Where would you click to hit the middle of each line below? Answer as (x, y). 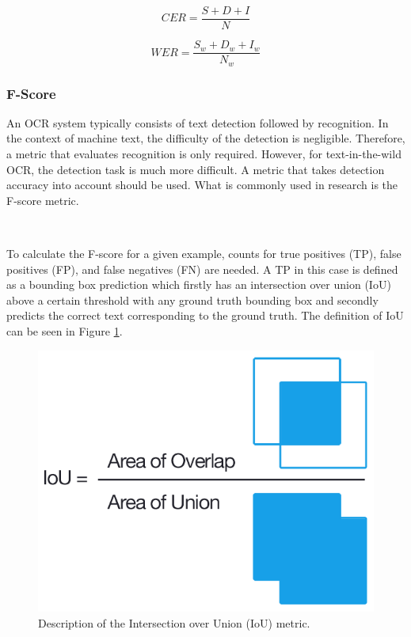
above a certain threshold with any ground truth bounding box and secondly (192, 300)
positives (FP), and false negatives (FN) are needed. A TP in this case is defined (202, 269)
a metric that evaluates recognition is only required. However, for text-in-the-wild (204, 153)
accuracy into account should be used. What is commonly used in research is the (202, 185)
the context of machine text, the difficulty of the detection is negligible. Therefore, (206, 138)
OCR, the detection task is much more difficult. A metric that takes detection (196, 169)
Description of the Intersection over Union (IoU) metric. (174, 622)
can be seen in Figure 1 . (65, 330)
